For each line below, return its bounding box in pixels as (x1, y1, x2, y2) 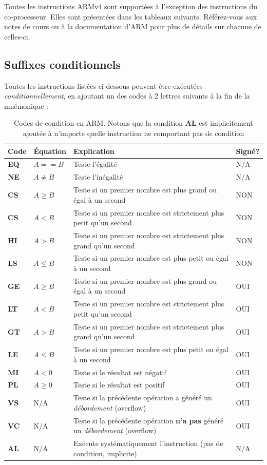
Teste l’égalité (73, 159, 117, 169)
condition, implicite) (73, 448, 137, 458)
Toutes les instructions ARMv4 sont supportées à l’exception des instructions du (4, 1, 258, 11)
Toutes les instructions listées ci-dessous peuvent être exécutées (4, 80, 203, 91)
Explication (73, 145, 115, 156)
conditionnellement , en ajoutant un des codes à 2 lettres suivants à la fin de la (4, 90, 250, 101)
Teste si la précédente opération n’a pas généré (73, 415, 224, 425)
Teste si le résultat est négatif (73, 366, 166, 377)
